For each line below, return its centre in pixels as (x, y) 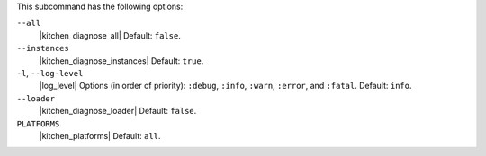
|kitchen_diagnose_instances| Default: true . (121, 61)
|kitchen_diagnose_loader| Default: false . (118, 111)
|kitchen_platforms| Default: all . (100, 135)
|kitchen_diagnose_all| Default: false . (110, 35)
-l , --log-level (50, 73)
